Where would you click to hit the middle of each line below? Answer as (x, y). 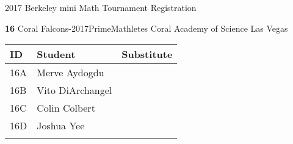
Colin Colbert (66, 108)
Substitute (147, 54)
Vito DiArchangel (74, 90)
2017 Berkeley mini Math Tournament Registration (101, 7)
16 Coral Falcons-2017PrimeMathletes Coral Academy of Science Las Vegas (146, 28)
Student (56, 54)
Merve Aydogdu (71, 73)
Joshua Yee (61, 126)
